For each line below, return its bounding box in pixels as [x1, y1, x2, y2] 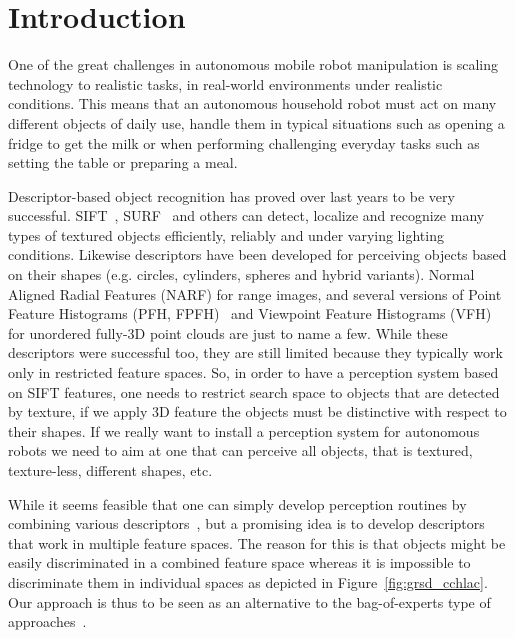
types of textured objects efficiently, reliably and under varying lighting [8, 224, 444, 245]
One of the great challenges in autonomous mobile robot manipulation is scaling [8, 54, 499, 75]
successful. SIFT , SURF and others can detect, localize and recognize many [8, 205, 485, 226]
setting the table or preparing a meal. [8, 152, 238, 173]
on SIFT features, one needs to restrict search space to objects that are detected [8, 381, 500, 402]
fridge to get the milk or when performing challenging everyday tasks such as [8, 132, 480, 153]
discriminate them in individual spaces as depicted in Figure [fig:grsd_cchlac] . [8, 571, 488, 592]
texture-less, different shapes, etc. [8, 460, 213, 480]
